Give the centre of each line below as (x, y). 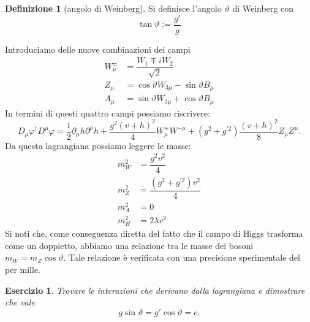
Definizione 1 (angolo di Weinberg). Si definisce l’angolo (113, 8)
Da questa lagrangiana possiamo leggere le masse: (98, 145)
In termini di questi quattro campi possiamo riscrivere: (108, 113)
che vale (20, 302)
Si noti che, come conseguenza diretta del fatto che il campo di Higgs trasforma (154, 233)
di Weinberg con (263, 8)
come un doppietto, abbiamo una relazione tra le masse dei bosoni (129, 245)
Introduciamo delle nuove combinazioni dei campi (98, 49)
